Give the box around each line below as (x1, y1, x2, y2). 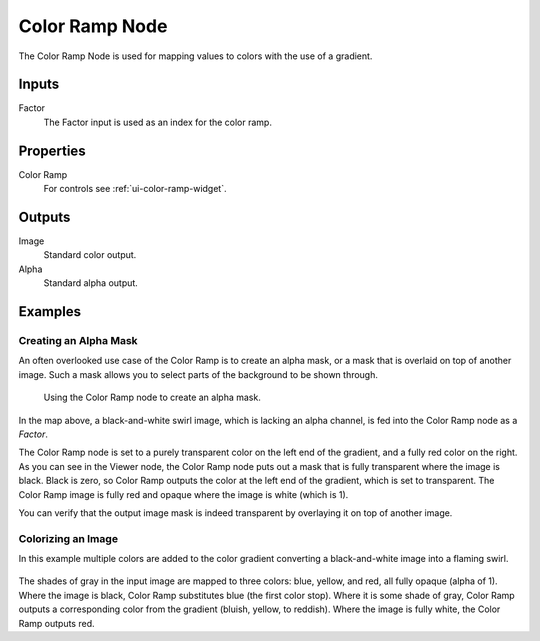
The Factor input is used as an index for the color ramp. (43, 116, 272, 128)
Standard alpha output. (43, 277, 139, 289)
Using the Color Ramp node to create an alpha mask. (43, 391, 262, 404)
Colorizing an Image (18, 531, 119, 545)
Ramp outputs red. (18, 617, 95, 629)
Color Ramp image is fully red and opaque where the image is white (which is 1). (18, 488, 349, 500)
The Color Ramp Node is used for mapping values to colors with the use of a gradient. (18, 50, 373, 62)
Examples (18, 303, 82, 320)
